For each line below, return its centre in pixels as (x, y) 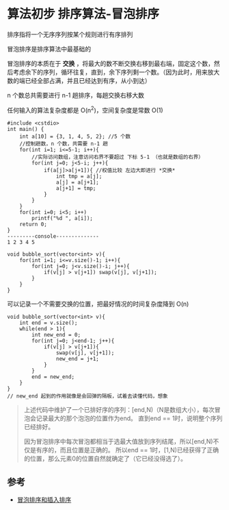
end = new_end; (53, 377)
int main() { (26, 129)
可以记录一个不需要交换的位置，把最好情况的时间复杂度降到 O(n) (98, 304)
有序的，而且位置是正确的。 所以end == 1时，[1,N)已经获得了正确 (127, 450)
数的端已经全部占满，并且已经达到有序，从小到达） (79, 80)
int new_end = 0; (56, 335)
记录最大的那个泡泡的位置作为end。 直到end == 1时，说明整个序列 (129, 418)
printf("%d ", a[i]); (63, 218)
